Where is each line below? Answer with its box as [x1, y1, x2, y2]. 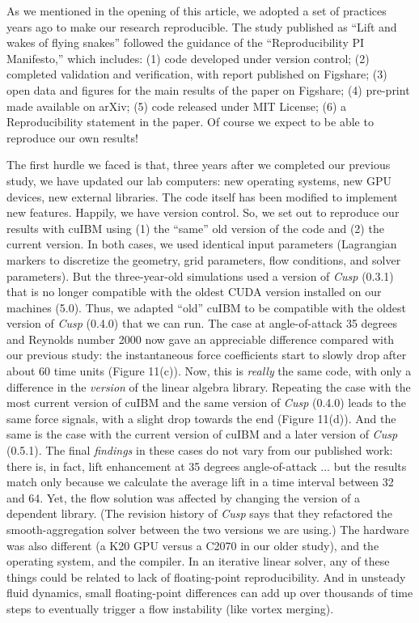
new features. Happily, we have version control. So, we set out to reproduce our [6, 204, 400, 221]
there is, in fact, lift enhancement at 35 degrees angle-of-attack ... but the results [6, 457, 407, 474]
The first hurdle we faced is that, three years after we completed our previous [6, 156, 391, 173]
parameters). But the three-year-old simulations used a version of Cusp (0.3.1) [6, 267, 394, 284]
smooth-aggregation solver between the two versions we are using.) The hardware [6, 521, 409, 537]
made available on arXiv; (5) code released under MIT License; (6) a [6, 97, 347, 114]
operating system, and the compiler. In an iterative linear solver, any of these [6, 553, 390, 570]
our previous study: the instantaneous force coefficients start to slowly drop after [6, 346, 407, 363]
